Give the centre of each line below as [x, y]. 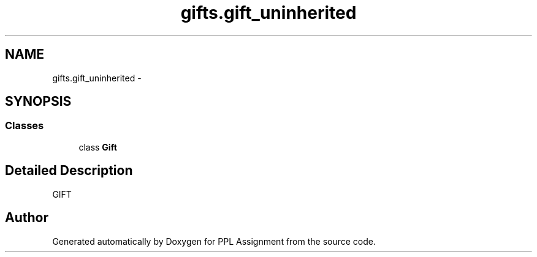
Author [27, 218]
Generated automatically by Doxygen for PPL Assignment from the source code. [214, 241]
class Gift [98, 147]
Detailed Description [69, 171]
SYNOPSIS [38, 102]
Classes [25, 126]
